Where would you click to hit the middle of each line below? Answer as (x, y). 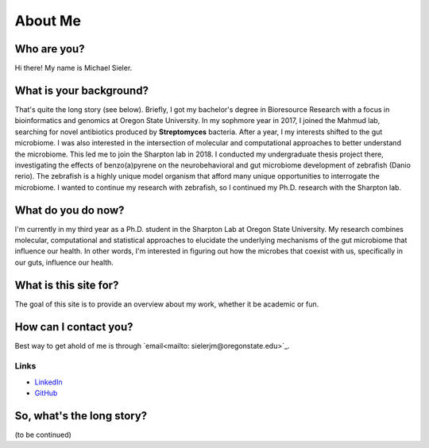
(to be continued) (43, 435)
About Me (48, 21)
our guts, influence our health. (64, 262)
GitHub (46, 393)
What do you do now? (70, 210)
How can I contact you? (74, 327)
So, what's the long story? (81, 416)
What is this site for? (67, 285)
